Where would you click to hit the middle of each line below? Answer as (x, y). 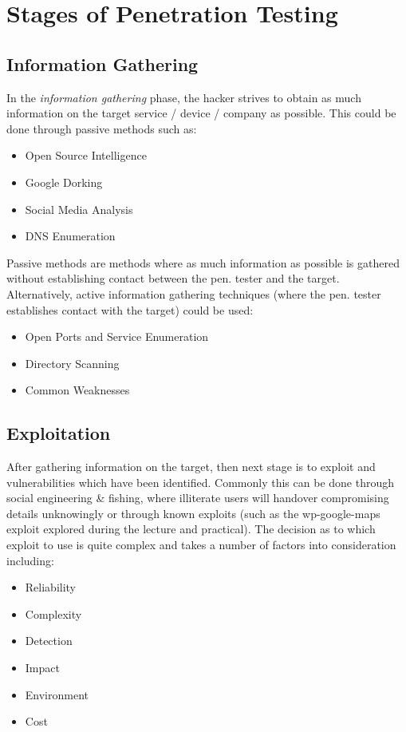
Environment (57, 694)
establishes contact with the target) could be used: (130, 309)
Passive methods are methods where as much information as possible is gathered (203, 262)
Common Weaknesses (77, 390)
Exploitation (59, 433)
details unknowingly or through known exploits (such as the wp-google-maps (193, 513)
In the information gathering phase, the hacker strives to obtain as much (184, 97)
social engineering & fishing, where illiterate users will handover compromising (198, 498)
